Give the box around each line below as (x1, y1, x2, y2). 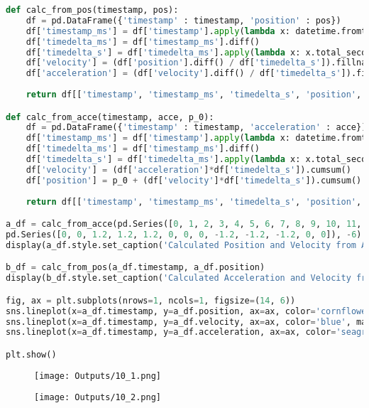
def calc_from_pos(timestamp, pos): (6, 5, 179, 15)
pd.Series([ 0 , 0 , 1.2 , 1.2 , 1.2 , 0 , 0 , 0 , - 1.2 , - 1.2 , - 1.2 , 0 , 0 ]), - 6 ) (6, 229, 362, 240)
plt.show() (6, 349, 57, 360)
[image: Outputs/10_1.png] (34, 370, 161, 381)
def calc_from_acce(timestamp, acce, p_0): (6, 112, 214, 122)
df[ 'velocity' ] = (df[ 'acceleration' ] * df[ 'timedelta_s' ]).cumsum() (26, 164, 351, 175)
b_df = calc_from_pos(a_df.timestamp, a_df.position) (6, 262, 265, 273)
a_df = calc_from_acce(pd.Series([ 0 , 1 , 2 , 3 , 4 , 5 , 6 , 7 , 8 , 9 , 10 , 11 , (6, 219, 362, 230)
